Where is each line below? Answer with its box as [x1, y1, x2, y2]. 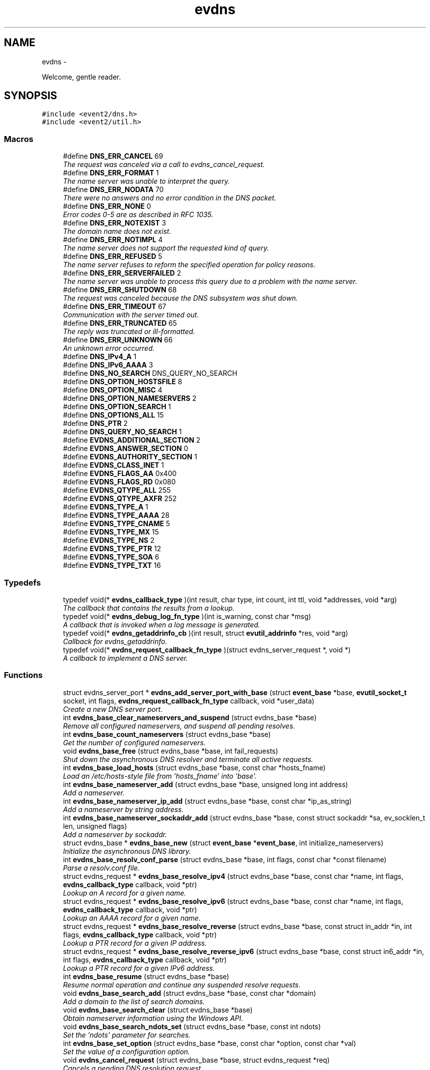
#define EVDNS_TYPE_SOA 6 [63, 553, 160, 562]
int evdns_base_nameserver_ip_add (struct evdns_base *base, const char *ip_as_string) [63, 796, 352, 805]
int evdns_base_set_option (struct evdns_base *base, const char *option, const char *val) [63, 1039, 356, 1047]
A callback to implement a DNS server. [63, 653, 188, 662]
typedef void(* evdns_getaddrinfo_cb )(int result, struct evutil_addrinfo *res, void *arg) [63, 628, 349, 637]
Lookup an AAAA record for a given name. [63, 913, 201, 922]
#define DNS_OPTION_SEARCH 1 [63, 402, 171, 411]
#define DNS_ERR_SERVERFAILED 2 [63, 269, 181, 278]
